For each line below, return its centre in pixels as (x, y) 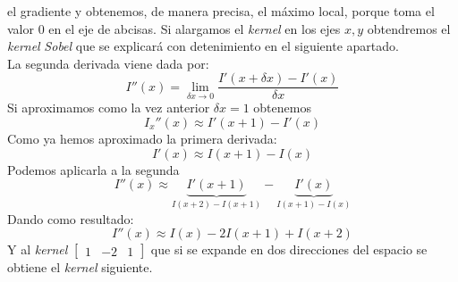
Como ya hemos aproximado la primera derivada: (142, 139)
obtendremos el (409, 28)
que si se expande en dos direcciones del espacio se (289, 249)
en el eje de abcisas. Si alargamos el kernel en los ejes (195, 28)
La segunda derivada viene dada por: (108, 63)
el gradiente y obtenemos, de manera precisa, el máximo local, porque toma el (221, 11)
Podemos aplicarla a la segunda (93, 169)
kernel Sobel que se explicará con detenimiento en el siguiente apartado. (203, 46)
